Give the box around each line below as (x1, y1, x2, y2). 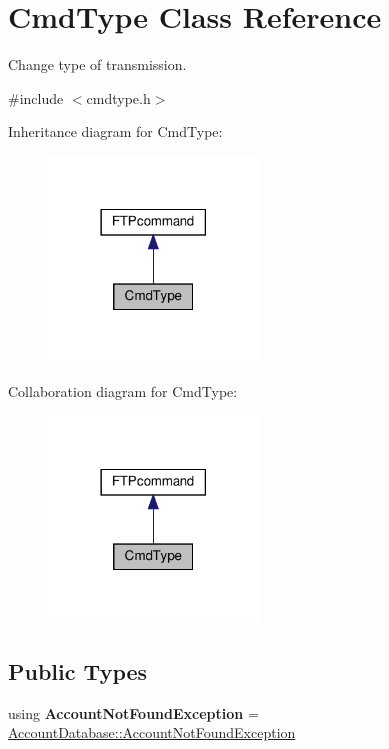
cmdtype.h (86, 87, 151, 108)
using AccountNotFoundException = (8, 702, 259, 723)
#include (8, 87, 64, 108)
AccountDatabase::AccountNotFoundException (8, 722, 296, 743)
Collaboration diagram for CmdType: (8, 380, 238, 401)
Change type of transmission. (8, 54, 187, 75)
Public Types (8, 655, 148, 686)
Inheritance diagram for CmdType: (8, 121, 223, 142)
